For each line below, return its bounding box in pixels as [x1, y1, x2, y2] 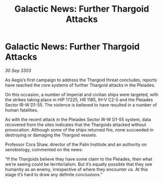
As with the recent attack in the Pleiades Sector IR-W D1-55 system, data [5, 116, 151, 122]
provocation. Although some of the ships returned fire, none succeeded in [5, 127, 154, 132]
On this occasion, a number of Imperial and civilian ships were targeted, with [5, 91, 159, 97]
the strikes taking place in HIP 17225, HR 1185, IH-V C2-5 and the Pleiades [5, 96, 153, 103]
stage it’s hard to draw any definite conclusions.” [5, 171, 103, 177]
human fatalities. [5, 107, 38, 113]
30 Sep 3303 [5, 67, 32, 73]
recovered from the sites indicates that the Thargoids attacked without [5, 122, 146, 127]
